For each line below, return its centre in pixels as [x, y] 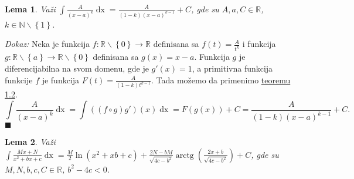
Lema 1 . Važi [30, 9]
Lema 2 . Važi [30, 141]
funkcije [19, 80]
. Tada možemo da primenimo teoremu [221, 80]
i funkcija [259, 44]
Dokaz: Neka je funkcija [47, 44]
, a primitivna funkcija [232, 68]
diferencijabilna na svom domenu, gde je [77, 68]
